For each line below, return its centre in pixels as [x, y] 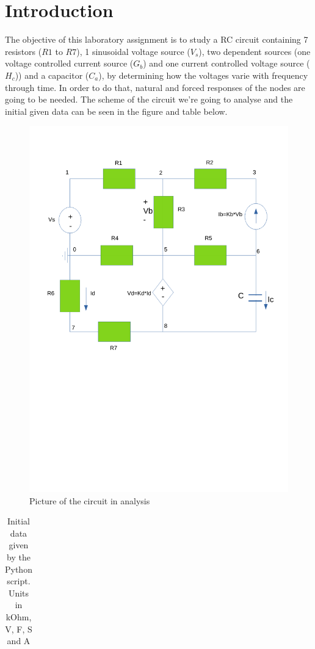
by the [19, 557]
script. [19, 581]
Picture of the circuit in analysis [90, 500]
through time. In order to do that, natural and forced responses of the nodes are [155, 87]
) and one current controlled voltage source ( [226, 63]
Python [19, 569]
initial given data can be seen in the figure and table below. [116, 111]
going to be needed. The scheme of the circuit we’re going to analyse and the [149, 99]
